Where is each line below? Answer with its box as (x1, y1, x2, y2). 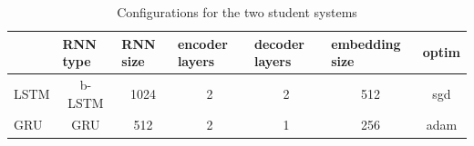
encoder (177, 34, 228, 53)
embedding (331, 34, 401, 53)
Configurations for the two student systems (117, 3, 357, 21)
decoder (254, 34, 304, 53)
